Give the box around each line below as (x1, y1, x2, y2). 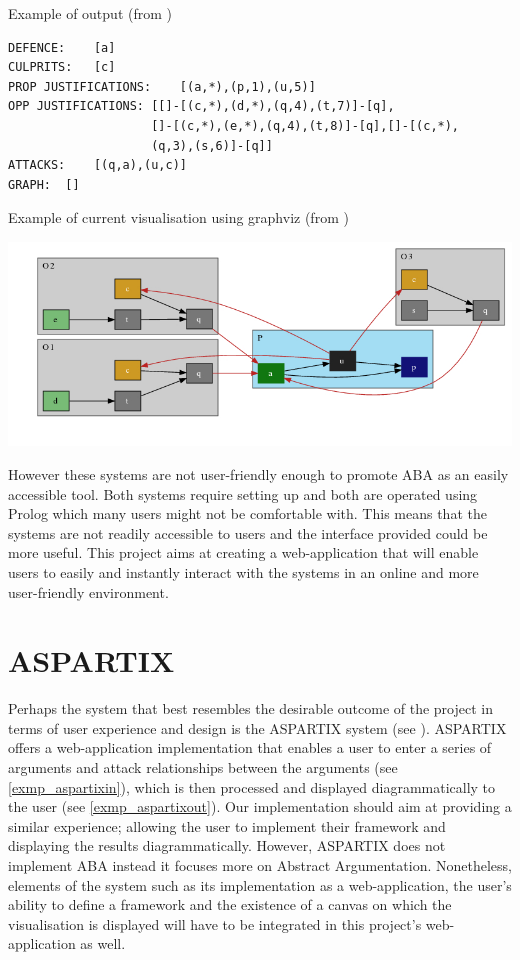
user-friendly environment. (8, 581, 169, 602)
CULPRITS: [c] (8, 60, 116, 75)
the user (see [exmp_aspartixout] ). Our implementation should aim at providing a (8, 796, 512, 817)
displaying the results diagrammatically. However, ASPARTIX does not (8, 835, 446, 856)
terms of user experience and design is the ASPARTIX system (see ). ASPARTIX (8, 717, 507, 738)
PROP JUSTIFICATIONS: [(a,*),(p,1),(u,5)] (8, 79, 316, 94)
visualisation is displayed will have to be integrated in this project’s (8, 913, 422, 934)
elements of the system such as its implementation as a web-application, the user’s (8, 874, 512, 895)
